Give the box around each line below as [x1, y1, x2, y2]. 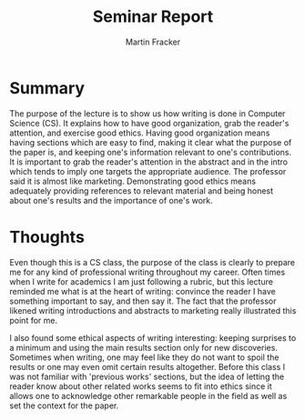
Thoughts [9, 226, 85, 247]
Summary [9, 77, 85, 98]
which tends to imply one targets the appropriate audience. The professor [9, 165, 287, 176]
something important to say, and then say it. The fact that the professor [9, 295, 277, 306]
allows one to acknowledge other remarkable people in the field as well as [9, 390, 288, 401]
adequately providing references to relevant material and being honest [9, 185, 274, 196]
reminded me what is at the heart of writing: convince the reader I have [9, 285, 276, 296]
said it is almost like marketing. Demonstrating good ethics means [9, 175, 257, 186]
